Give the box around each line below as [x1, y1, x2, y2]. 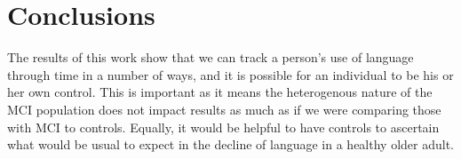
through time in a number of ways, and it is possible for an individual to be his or [7, 65, 454, 83]
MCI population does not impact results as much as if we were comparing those [7, 99, 441, 118]
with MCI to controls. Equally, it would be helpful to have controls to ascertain [7, 117, 440, 136]
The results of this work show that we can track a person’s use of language [7, 48, 414, 67]
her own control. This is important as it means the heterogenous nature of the [7, 83, 433, 101]
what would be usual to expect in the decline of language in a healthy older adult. [7, 135, 454, 154]
